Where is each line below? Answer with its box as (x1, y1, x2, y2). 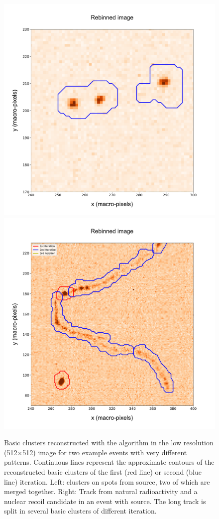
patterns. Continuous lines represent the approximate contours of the (4, 457, 215, 467)
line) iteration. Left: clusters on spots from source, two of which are (4, 476, 210, 487)
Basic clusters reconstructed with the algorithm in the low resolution (4, 437, 214, 448)
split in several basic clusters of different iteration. (4, 506, 157, 516)
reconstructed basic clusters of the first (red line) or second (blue (4, 466, 202, 477)
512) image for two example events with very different (22, 447, 187, 457)
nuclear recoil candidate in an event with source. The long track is (4, 496, 206, 506)
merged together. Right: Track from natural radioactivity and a (4, 486, 198, 497)
